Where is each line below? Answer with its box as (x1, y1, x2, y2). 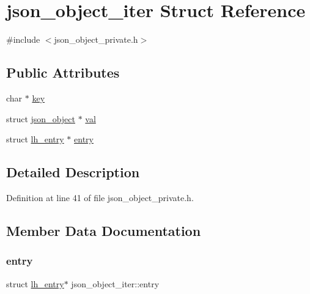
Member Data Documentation (6, 221, 201, 240)
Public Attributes (6, 63, 120, 82)
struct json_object (6, 112, 75, 125)
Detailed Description (6, 163, 140, 182)
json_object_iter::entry (71, 277, 160, 290)
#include (6, 33, 40, 46)
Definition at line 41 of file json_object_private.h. (6, 191, 194, 204)
